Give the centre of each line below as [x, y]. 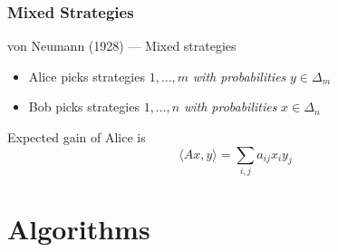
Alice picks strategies [87, 76]
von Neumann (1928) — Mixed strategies [122, 46]
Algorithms [79, 229]
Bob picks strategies [84, 107]
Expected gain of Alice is [77, 137]
